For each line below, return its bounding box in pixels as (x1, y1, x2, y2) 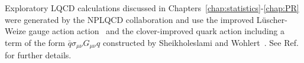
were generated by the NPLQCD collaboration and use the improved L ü (5, 13, 267, 25)
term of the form (5, 36, 65, 48)
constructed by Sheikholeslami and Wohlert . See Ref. (102, 36, 299, 48)
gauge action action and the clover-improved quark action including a (28, 25, 285, 37)
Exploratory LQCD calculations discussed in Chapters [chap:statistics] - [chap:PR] (5, 2, 299, 14)
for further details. (5, 49, 72, 61)
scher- (266, 13, 287, 25)
